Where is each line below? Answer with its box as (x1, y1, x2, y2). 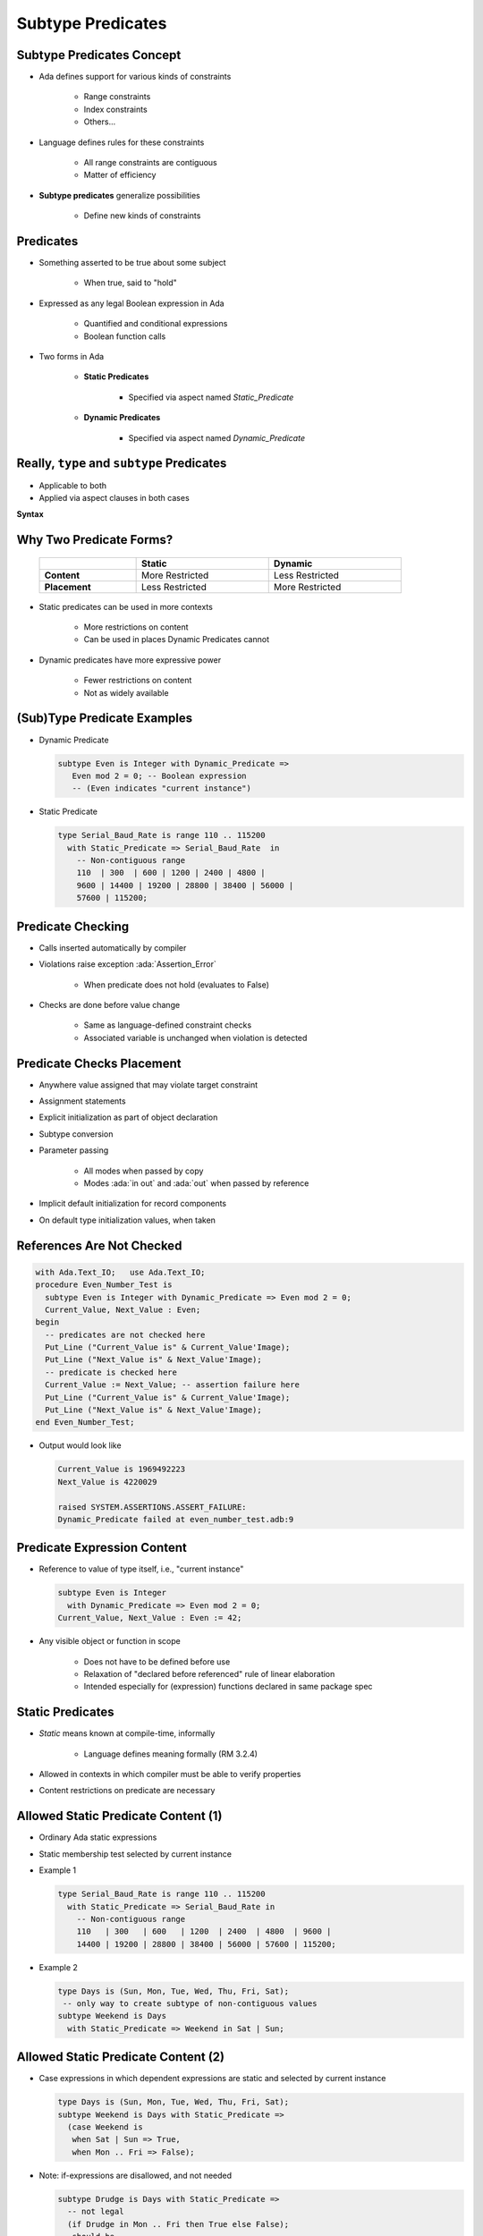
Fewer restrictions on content (83, 675, 192, 686)
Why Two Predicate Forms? (16, 532, 174, 547)
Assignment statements (38, 1096, 126, 1106)
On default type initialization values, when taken (38, 1215, 216, 1225)
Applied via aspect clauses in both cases (38, 492, 190, 503)
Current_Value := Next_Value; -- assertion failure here (45, 1380, 300, 1390)
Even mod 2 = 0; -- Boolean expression (72, 770, 247, 781)
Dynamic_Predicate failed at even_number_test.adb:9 (57, 1514, 294, 1524)
